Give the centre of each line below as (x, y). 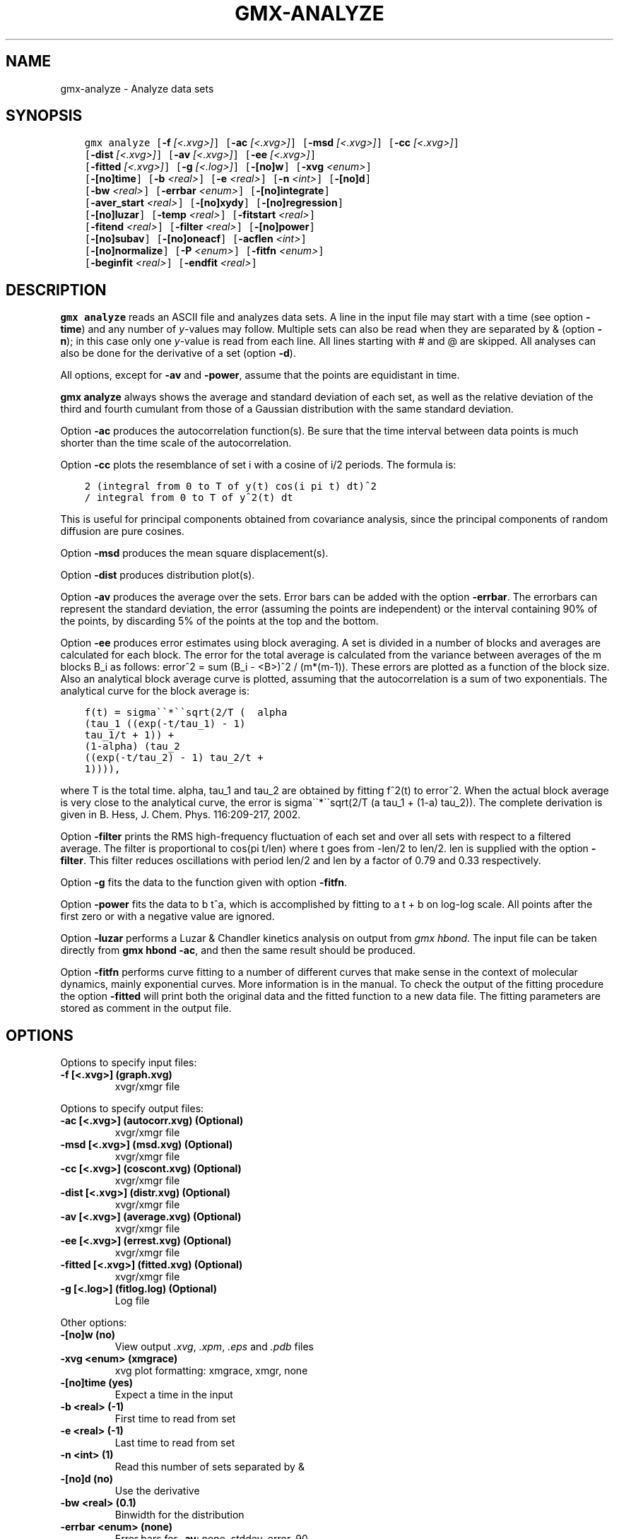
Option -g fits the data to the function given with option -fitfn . (204, 883)
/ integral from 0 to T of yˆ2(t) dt (189, 498)
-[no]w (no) (88, 1335)
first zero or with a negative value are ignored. (167, 916)
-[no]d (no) (87, 1479)
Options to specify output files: (132, 1109)
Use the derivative (157, 1491)
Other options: (94, 1323)
